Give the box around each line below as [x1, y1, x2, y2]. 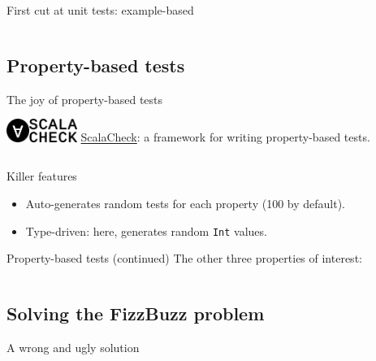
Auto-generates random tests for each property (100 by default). [25, 194, 345, 211]
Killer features [6, 167, 77, 185]
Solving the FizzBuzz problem [6, 301, 265, 326]
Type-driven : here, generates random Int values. [25, 222, 267, 239]
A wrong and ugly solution [6, 338, 140, 355]
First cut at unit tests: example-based [6, 2, 194, 18]
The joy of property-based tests [6, 90, 163, 107]
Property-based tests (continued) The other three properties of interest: [6, 250, 362, 267]
